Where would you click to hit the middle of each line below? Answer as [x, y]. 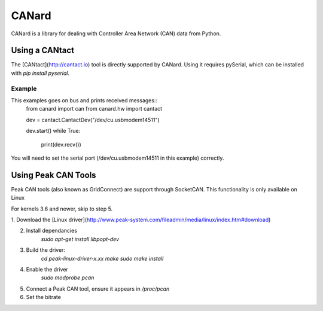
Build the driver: [46, 250]
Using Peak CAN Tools [54, 175]
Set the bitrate [43, 297]
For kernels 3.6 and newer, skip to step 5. [62, 209]
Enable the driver [47, 269]
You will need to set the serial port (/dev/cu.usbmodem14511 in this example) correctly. [118, 158]
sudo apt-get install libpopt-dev [80, 239]
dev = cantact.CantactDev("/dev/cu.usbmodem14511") [93, 120]
